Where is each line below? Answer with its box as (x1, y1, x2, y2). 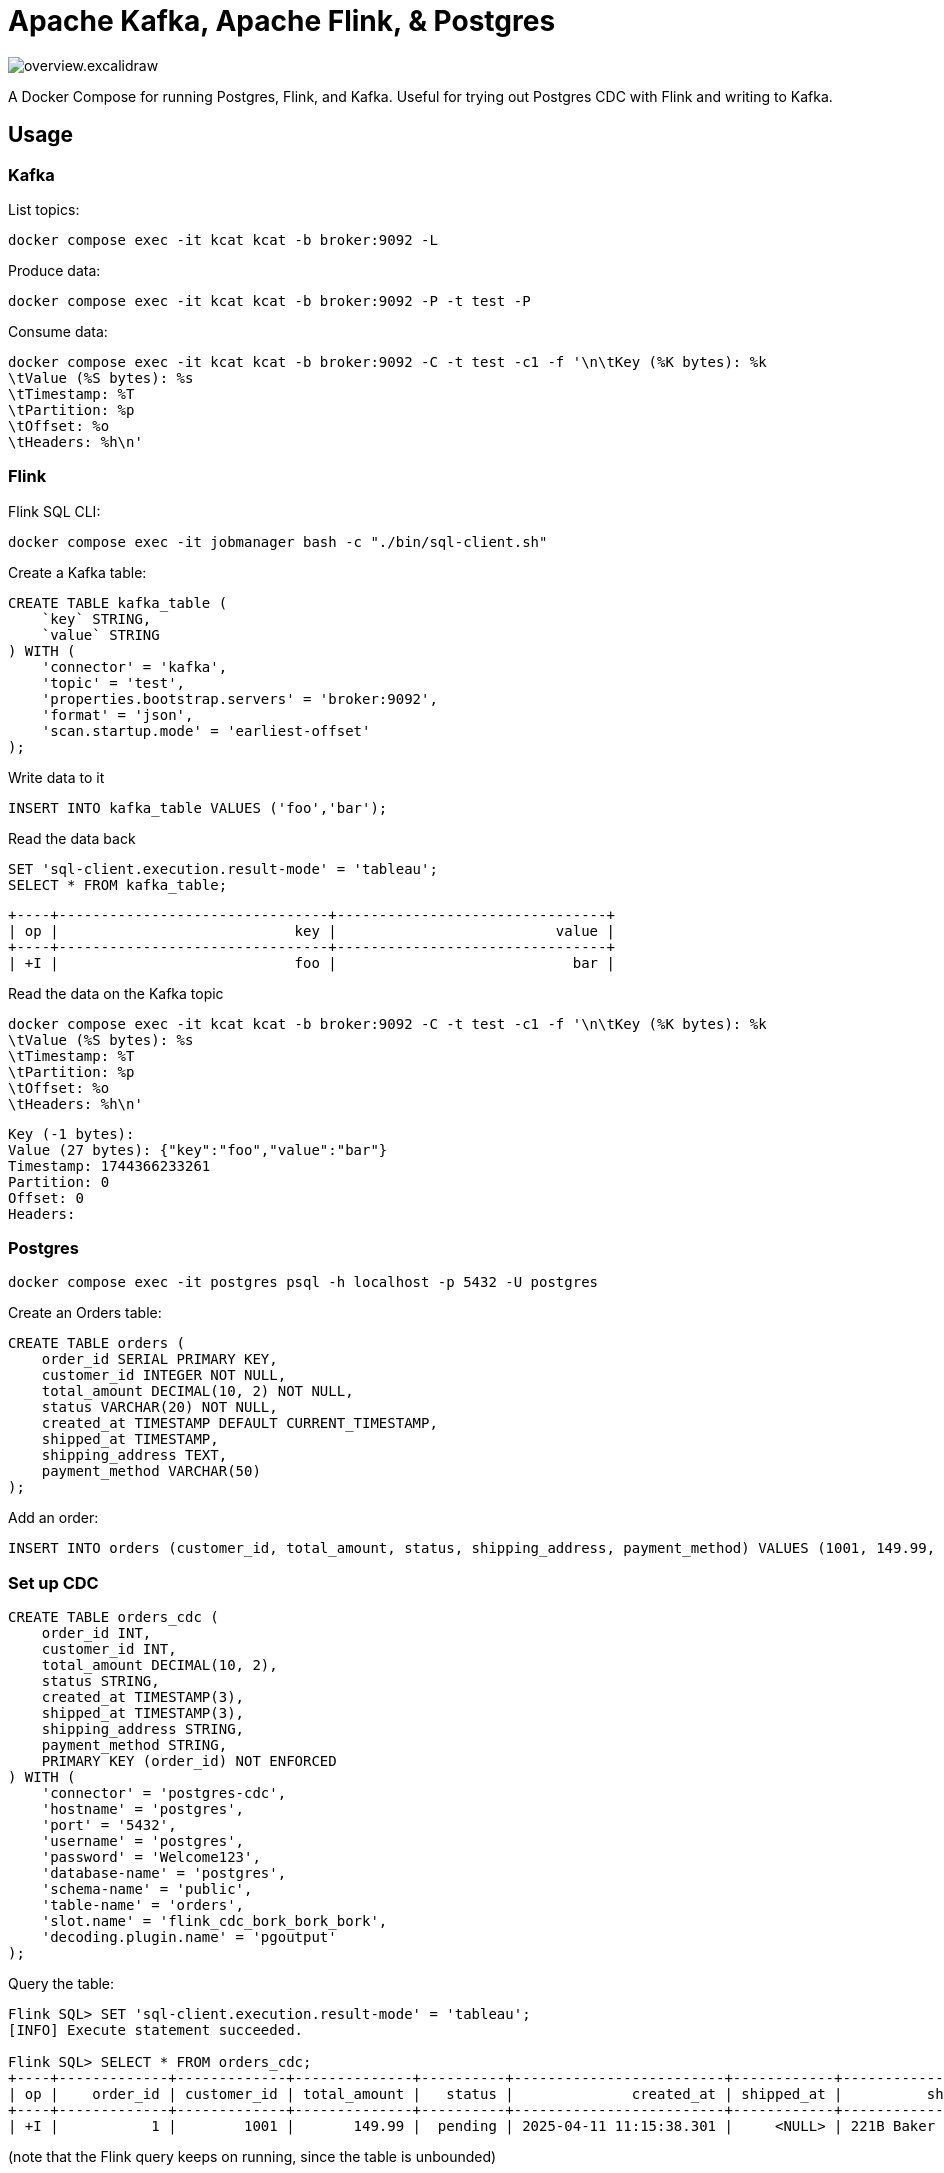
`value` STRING (41, 626, 160, 643)
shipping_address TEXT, (41, 1447, 228, 1464)
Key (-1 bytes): (8, 1125, 135, 1142)
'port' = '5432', (41, 1817, 177, 1834)
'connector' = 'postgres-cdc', (41, 1785, 287, 1802)
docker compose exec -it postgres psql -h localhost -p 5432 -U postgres (8, 1274, 599, 1291)
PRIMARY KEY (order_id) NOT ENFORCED (41, 1753, 337, 1770)
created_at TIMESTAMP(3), (41, 1689, 245, 1706)
